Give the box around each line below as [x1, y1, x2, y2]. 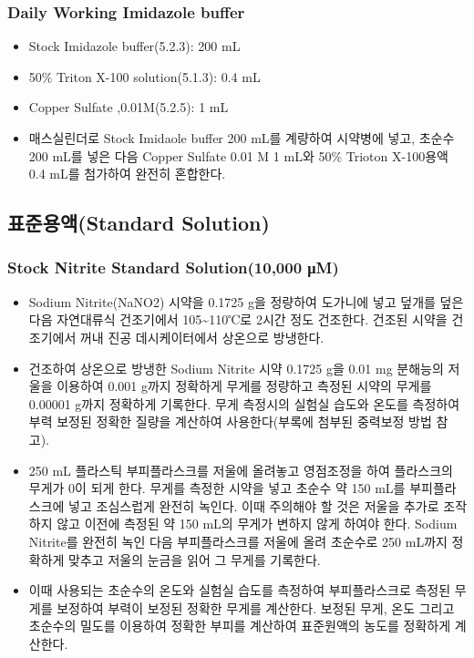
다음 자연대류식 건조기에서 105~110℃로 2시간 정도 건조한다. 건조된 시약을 [28, 310, 448, 329]
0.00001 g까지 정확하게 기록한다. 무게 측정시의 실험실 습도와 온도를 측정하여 [28, 394, 460, 413]
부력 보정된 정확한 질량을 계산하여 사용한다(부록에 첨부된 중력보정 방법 [28, 412, 432, 431]
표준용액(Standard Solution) [7, 209, 270, 237]
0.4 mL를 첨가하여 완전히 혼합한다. [28, 164, 226, 183]
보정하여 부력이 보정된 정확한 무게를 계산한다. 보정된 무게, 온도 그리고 [57, 598, 455, 617]
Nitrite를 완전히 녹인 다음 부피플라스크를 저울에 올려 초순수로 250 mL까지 [28, 531, 448, 550]
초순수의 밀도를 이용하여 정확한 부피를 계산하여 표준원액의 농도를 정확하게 [28, 616, 451, 635]
